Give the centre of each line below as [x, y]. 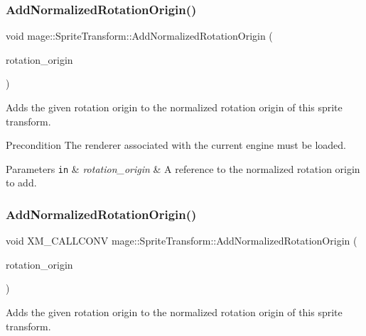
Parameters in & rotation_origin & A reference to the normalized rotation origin [183, 168]
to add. [21, 183]
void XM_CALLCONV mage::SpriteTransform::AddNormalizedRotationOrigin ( [182, 241]
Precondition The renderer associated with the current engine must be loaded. [176, 145]
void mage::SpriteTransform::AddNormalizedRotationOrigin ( [139, 36]
